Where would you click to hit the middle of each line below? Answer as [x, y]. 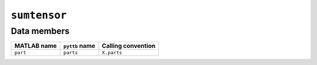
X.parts [112, 53]
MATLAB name [36, 46]
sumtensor [39, 15]
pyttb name [80, 46]
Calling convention [129, 46]
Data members [40, 31]
